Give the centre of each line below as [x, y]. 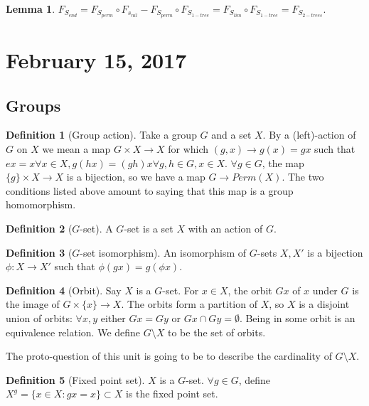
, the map [283, 162]
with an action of [225, 228]
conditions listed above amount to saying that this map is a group [150, 190]
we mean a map [76, 149]
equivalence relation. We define [73, 332]
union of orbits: [39, 317]
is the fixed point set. [172, 394]
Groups [33, 105]
